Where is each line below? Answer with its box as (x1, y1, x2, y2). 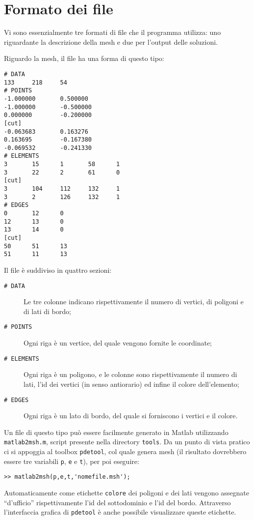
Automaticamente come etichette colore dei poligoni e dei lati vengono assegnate (4, 488, 249, 497)
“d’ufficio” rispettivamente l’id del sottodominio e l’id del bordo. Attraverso (4, 497, 231, 507)
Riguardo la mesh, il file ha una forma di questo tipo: (4, 53, 164, 63)
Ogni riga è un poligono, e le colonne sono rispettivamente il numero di (24, 369, 237, 379)
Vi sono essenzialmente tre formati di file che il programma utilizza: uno (4, 27, 221, 37)
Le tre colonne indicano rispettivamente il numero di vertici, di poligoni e (24, 296, 244, 307)
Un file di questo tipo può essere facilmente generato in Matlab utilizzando (4, 427, 229, 437)
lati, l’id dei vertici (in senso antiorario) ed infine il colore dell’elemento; (24, 378, 239, 389)
